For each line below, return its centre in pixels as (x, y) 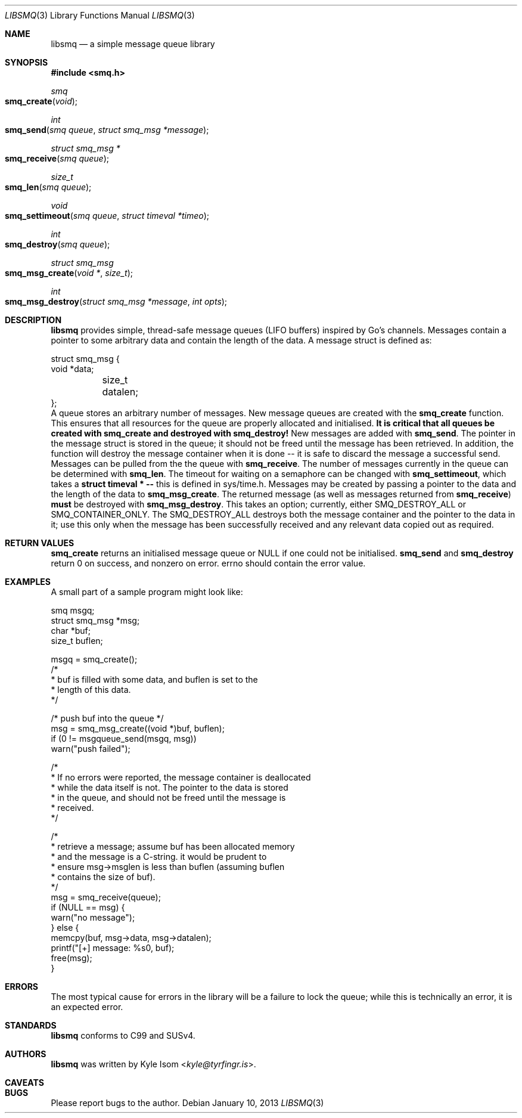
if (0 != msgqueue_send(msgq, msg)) (124, 738)
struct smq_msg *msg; (95, 620)
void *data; (72, 369)
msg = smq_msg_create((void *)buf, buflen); (138, 728)
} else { (65, 927)
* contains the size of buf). (103, 877)
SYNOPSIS (27, 62)
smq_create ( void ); (41, 101)
